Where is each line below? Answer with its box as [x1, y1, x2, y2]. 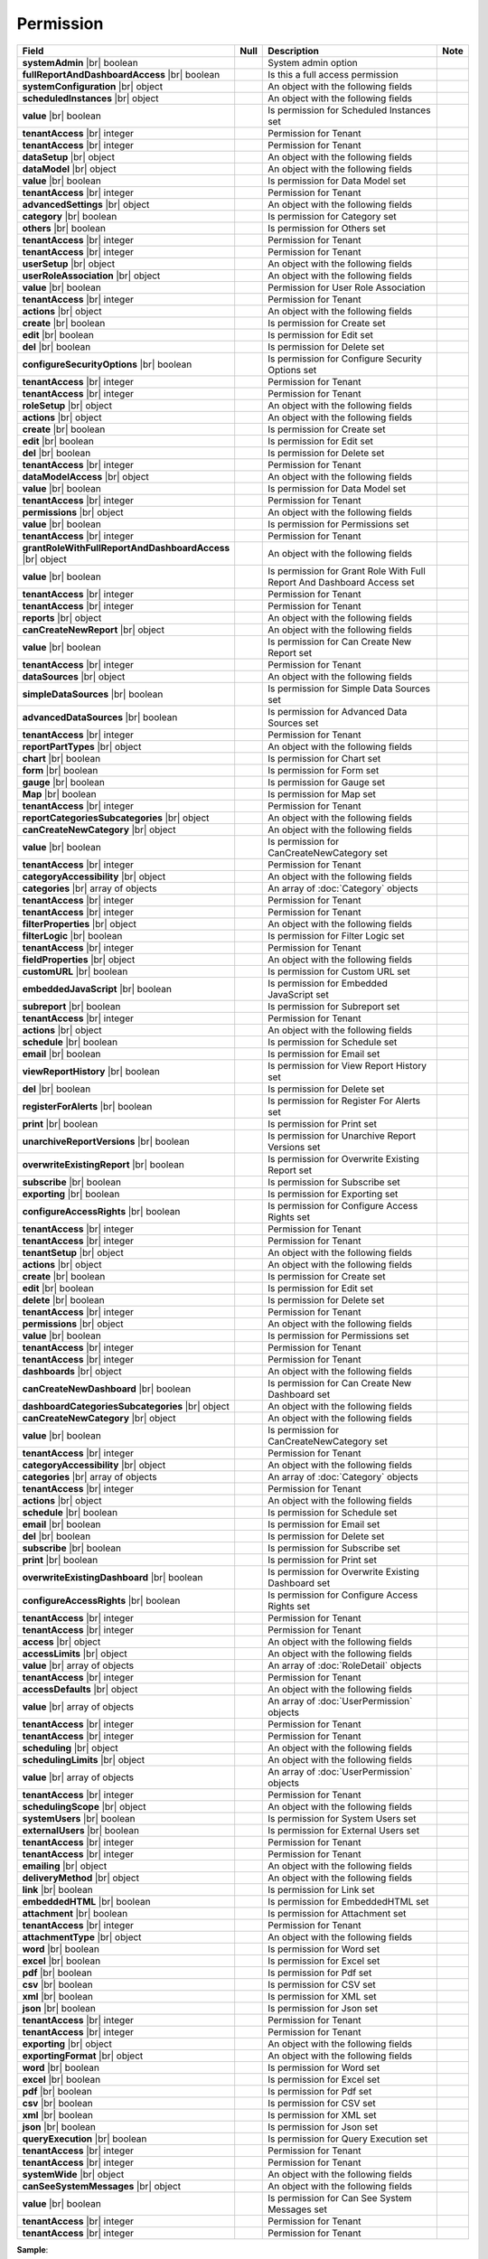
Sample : [16, 2244, 49, 2254]
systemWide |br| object [22, 2168, 125, 2180]
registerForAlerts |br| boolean [22, 1100, 153, 1112]
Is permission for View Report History [267, 1059, 427, 1072]
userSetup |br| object [22, 258, 116, 270]
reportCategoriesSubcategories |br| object [22, 811, 210, 824]
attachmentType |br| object [22, 1930, 142, 1943]
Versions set [267, 1140, 321, 1153]
